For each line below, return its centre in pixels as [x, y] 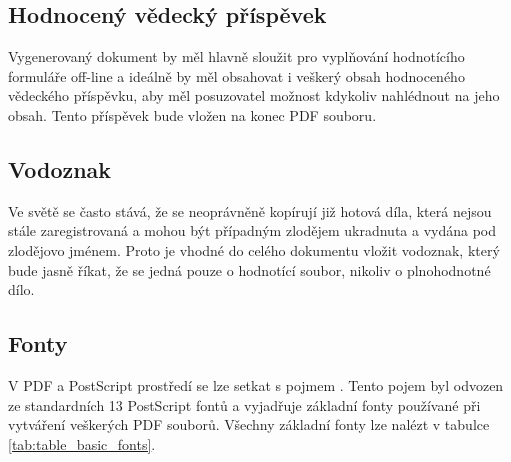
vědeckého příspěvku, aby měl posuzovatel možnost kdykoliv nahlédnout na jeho [254, 95]
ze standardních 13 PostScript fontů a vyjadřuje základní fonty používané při [244, 404]
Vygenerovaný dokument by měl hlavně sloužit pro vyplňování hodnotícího [236, 56]
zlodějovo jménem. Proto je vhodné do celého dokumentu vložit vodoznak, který [254, 249]
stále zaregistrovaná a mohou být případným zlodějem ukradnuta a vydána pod [252, 230]
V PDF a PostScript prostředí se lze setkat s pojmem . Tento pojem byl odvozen [256, 384]
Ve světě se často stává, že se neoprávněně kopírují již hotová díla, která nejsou [250, 210]
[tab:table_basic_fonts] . [82, 443]
